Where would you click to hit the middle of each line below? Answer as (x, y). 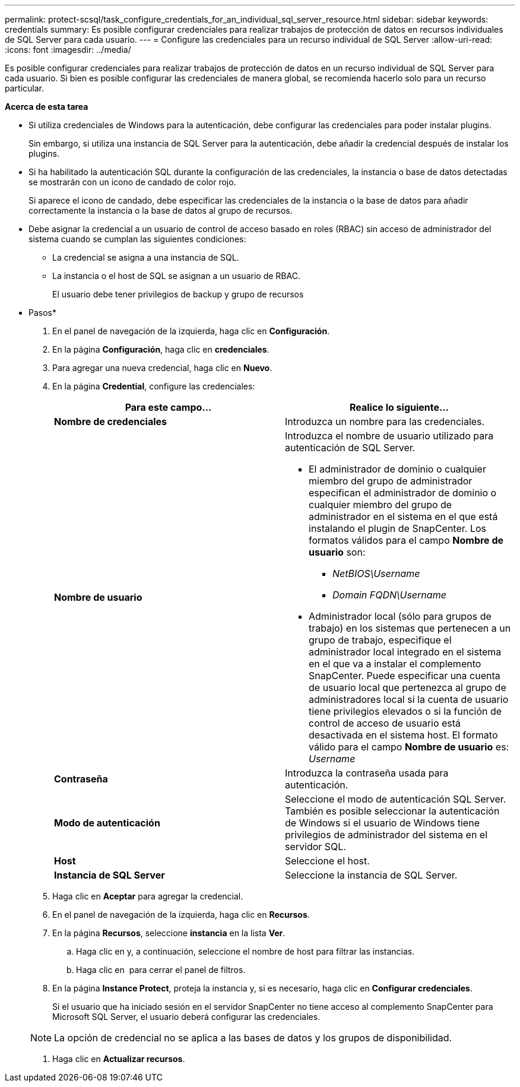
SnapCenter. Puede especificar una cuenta (405, 676)
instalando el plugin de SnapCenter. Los (397, 528)
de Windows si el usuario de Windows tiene (382, 823)
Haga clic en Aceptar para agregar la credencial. (148, 896)
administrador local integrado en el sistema (405, 652)
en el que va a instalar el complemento (395, 664)
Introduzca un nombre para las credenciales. (385, 422)
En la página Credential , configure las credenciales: (154, 386)
